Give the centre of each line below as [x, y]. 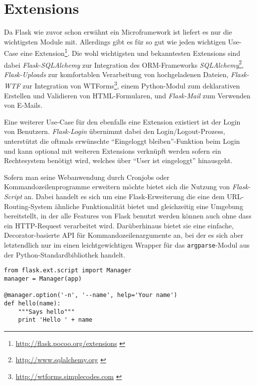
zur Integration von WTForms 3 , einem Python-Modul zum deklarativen [131, 85]
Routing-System [28, 206]
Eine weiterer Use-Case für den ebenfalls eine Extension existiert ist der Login [122, 121]
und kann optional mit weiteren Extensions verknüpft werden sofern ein [113, 150]
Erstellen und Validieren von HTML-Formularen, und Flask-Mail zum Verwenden [127, 95]
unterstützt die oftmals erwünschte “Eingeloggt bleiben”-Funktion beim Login [122, 141]
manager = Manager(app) [43, 278]
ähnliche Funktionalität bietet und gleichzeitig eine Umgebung [149, 206]
